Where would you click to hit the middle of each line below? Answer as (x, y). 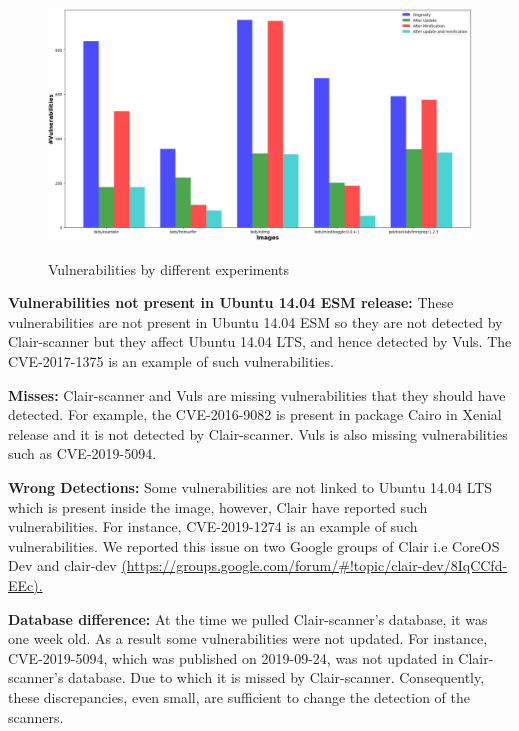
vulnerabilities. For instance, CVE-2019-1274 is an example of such (213, 526)
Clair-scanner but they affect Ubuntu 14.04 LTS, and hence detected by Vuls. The (260, 341)
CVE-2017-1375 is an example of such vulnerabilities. (171, 361)
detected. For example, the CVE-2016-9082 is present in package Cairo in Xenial (255, 414)
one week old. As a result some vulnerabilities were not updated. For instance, (248, 638)
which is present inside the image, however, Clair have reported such (218, 506)
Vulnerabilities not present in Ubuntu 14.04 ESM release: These (231, 302)
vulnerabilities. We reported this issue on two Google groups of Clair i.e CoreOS (254, 545)
